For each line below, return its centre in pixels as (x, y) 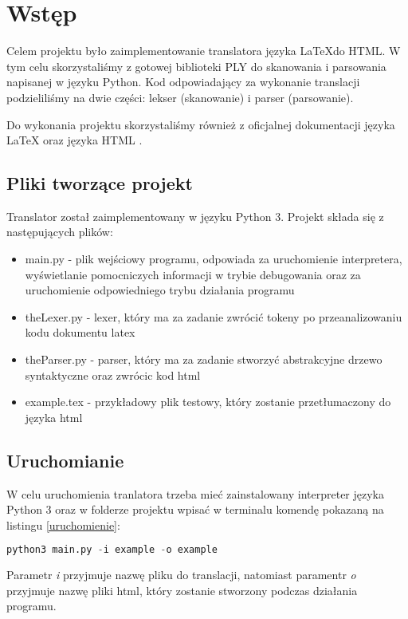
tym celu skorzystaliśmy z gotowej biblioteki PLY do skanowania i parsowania (196, 66)
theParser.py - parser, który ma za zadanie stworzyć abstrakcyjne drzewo (204, 359)
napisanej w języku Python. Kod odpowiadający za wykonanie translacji (183, 82)
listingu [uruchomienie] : (63, 524)
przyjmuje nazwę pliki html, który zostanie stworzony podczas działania (182, 590)
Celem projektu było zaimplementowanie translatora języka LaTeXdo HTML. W (204, 51)
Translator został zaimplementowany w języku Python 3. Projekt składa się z (195, 216)
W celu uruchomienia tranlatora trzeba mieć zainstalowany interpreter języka (196, 493)
